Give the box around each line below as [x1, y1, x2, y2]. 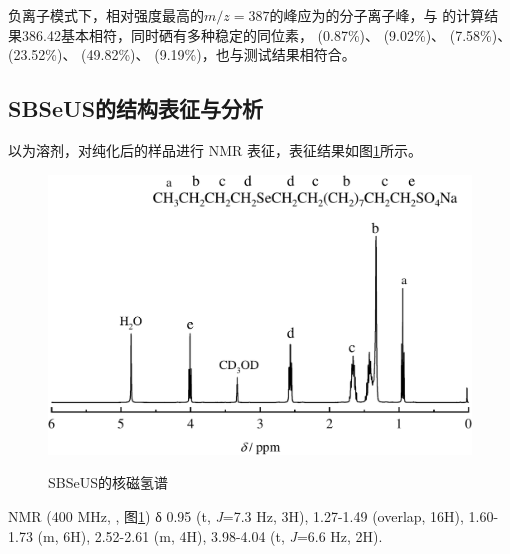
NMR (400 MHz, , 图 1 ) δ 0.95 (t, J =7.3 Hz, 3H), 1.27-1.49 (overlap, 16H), [8, 506, 464, 527]
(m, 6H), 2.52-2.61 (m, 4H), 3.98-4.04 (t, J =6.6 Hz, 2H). [37, 525, 383, 546]
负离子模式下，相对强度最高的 [8, 5, 204, 25]
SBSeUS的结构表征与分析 [8, 93, 264, 124]
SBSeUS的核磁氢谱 [48, 472, 168, 493]
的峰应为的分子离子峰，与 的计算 [269, 5, 485, 25]
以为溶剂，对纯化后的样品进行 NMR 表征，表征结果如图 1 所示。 [8, 139, 422, 160]
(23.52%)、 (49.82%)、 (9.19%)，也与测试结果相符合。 [8, 44, 356, 65]
